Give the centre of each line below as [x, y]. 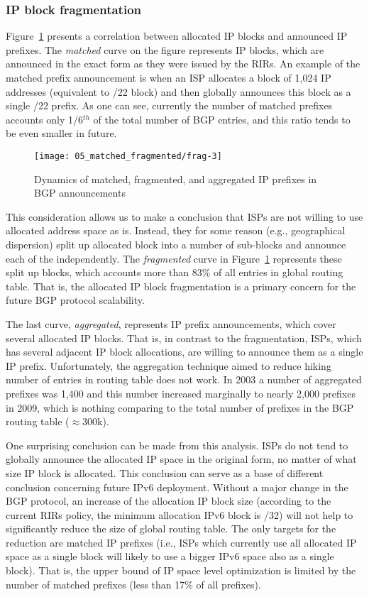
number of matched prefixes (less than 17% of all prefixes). [133, 584]
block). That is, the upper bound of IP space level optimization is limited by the [181, 570]
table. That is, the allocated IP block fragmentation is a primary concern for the [181, 286]
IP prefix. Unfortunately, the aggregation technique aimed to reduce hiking [169, 365]
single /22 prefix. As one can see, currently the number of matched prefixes [169, 105]
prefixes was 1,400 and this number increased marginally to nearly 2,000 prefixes [181, 393]
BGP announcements [80, 193]
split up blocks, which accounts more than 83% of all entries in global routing [175, 272]
